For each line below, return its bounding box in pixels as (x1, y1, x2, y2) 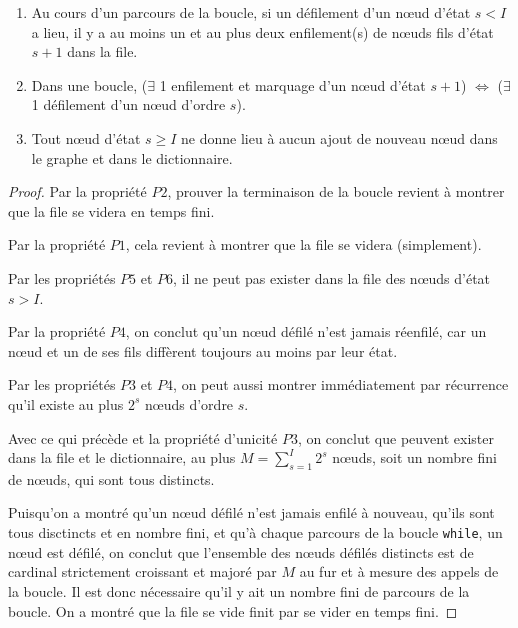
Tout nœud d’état (31, 127, 141, 148)
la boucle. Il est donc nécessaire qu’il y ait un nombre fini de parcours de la (8, 580, 470, 601)
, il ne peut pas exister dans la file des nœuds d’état (173, 267, 491, 288)
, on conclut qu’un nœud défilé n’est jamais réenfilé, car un (125, 321, 487, 342)
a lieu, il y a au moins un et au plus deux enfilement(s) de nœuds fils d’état (31, 21, 494, 42)
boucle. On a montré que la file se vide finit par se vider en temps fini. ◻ (8, 600, 458, 621)
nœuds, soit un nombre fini (332, 447, 497, 468)
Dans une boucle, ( (31, 74, 148, 95)
